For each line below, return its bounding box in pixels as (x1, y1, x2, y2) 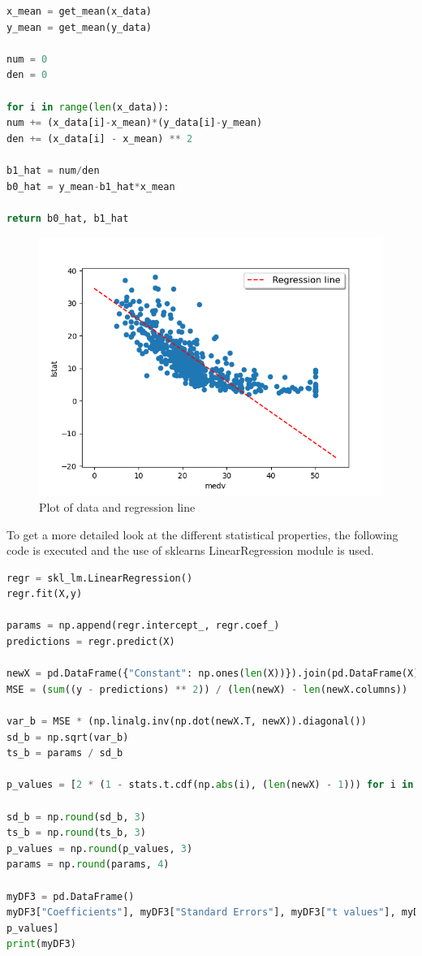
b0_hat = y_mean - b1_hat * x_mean (6, 180, 175, 192)
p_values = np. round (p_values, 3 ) (6, 842, 193, 854)
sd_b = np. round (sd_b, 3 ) (6, 811, 146, 823)
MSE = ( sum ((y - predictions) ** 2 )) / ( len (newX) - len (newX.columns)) (6, 683, 408, 695)
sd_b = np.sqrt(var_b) (6, 731, 129, 743)
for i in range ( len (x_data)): (6, 101, 170, 113)
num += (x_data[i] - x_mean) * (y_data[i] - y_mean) (6, 117, 263, 129)
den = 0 (6, 69, 48, 81)
